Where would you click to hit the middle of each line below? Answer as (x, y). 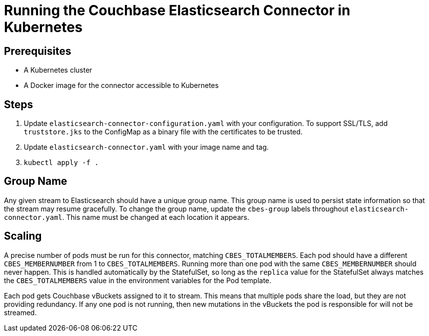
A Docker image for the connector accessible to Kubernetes (121, 85)
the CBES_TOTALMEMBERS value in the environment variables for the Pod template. (138, 280)
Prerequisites (38, 51)
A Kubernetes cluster (58, 70)
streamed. (21, 312)
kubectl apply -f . (61, 163)
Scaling (23, 236)
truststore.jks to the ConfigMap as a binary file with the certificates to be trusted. (163, 132)
